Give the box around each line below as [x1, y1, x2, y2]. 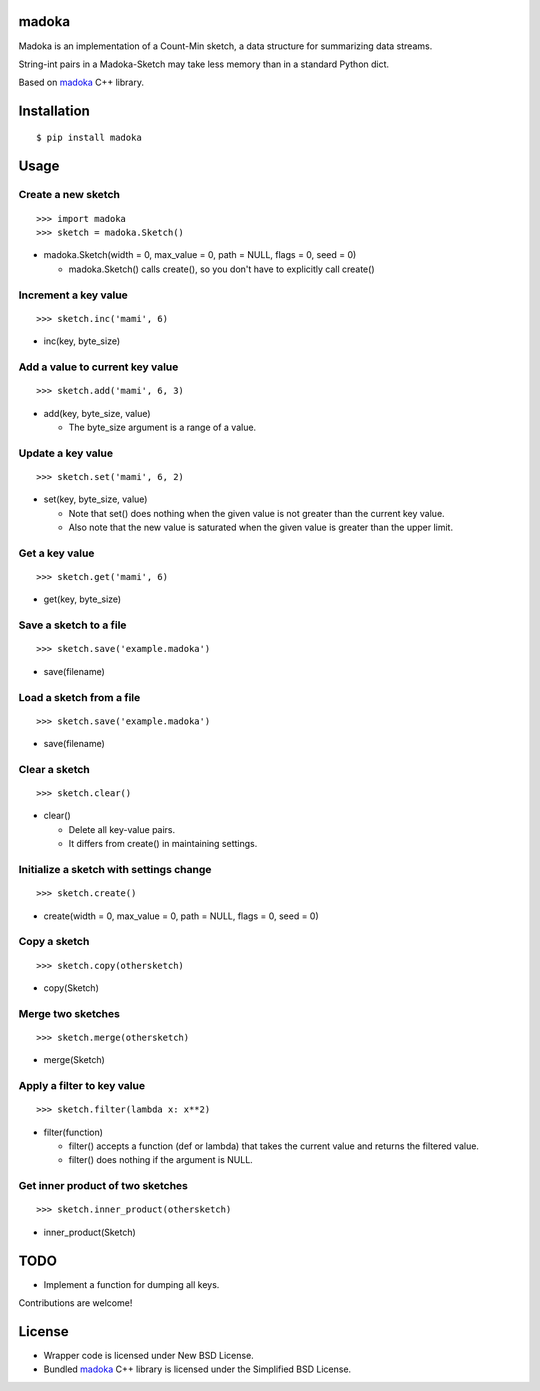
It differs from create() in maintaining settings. [68, 838, 258, 850]
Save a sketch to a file [18, 618, 127, 632]
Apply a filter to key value [18, 1079, 145, 1092]
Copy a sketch [18, 935, 90, 949]
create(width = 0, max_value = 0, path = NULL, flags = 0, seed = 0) [43, 910, 319, 922]
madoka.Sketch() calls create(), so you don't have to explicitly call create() [68, 263, 375, 275]
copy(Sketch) [43, 981, 100, 994]
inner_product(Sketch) [43, 1226, 137, 1238]
